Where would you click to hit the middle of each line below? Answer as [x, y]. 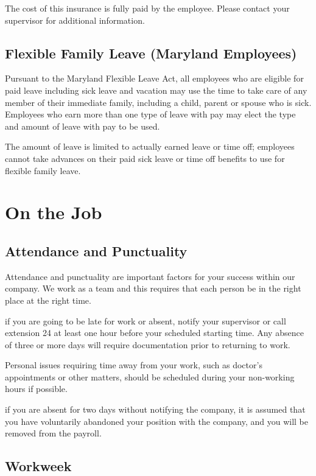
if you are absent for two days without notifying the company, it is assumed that [155, 409]
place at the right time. [48, 300]
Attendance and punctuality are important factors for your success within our [150, 276]
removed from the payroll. [53, 433]
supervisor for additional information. [75, 20]
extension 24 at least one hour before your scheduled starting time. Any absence [154, 333]
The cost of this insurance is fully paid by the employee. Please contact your [147, 8]
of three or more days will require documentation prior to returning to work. [148, 344]
